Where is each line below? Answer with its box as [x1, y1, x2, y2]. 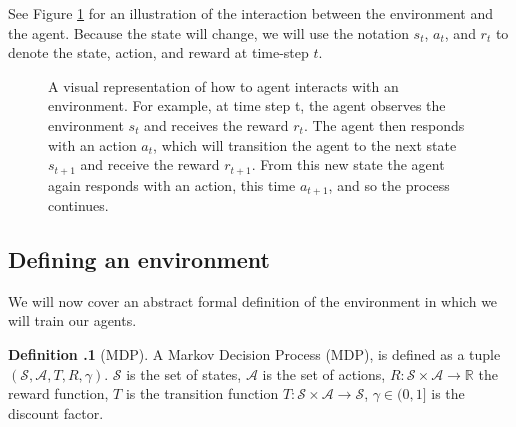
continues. [48, 195, 109, 216]
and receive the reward [80, 154, 220, 175]
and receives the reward [144, 114, 289, 135]
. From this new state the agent [251, 154, 445, 175]
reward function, [8, 383, 109, 404]
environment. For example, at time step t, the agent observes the [48, 95, 446, 116]
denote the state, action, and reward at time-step [8, 42, 309, 63]
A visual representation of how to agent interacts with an [48, 75, 399, 96]
